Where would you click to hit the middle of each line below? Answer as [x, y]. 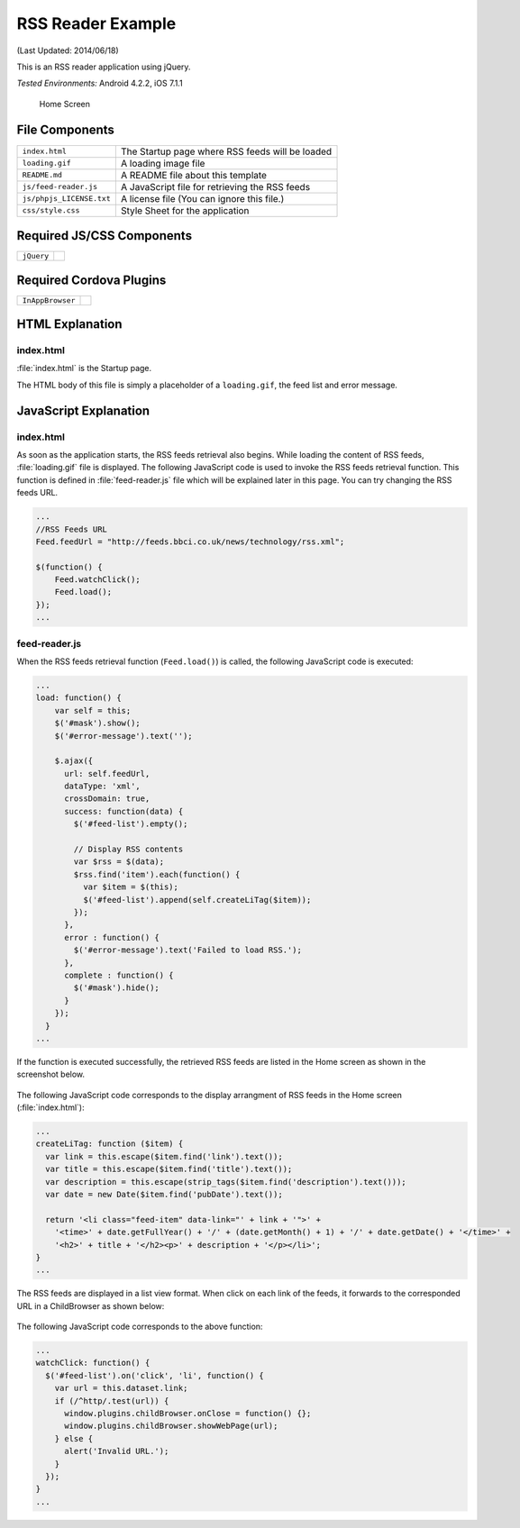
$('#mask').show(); [98, 723]
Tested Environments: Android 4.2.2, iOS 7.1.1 [100, 83]
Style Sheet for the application [185, 210]
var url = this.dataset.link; [121, 1388]
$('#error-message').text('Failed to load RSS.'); [187, 950]
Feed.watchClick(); [98, 580]
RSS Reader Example [96, 23]
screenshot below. [51, 1074]
